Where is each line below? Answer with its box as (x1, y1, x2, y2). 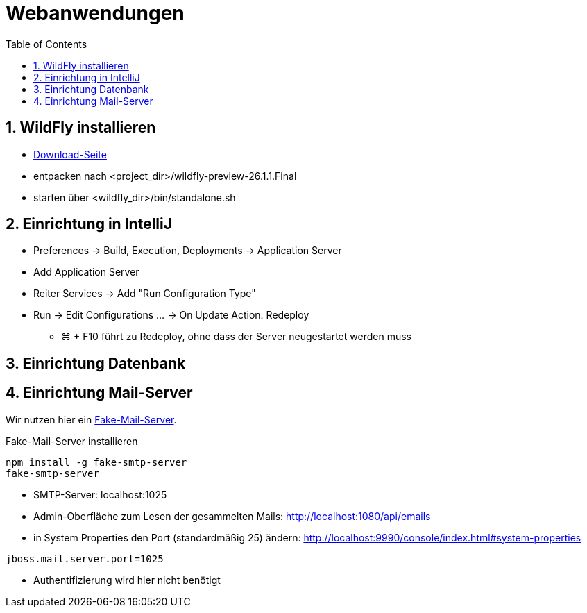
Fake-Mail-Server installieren (6, 435, 138, 447)
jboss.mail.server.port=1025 (6, 553, 164, 564)
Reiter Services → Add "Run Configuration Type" (33, 287, 256, 300)
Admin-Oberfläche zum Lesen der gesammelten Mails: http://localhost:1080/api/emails (33, 510, 431, 522)
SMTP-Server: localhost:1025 (33, 488, 167, 501)
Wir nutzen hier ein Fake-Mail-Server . (6, 413, 177, 426)
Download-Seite (33, 148, 107, 160)
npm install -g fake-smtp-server (6, 456, 187, 468)
